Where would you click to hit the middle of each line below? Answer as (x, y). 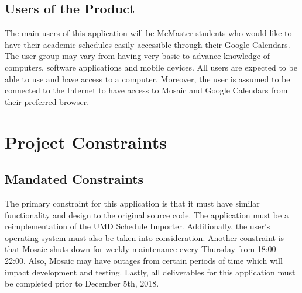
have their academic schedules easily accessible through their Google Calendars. (147, 44)
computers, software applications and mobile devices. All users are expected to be (151, 67)
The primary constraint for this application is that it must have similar (132, 203)
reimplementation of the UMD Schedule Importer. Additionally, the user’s (138, 226)
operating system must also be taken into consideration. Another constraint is (145, 237)
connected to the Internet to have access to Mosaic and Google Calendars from (146, 90)
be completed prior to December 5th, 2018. (82, 283)
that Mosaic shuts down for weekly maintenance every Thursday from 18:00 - (143, 249)
